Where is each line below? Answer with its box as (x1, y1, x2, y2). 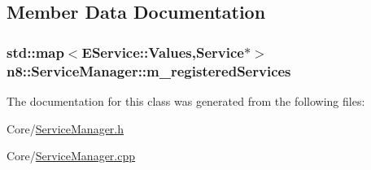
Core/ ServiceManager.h (7, 120, 124, 137)
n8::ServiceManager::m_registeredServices (7, 60, 291, 81)
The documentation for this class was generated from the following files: (7, 92, 365, 109)
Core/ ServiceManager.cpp (7, 147, 136, 164)
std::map (7, 41, 64, 62)
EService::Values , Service (81, 41, 244, 62)
